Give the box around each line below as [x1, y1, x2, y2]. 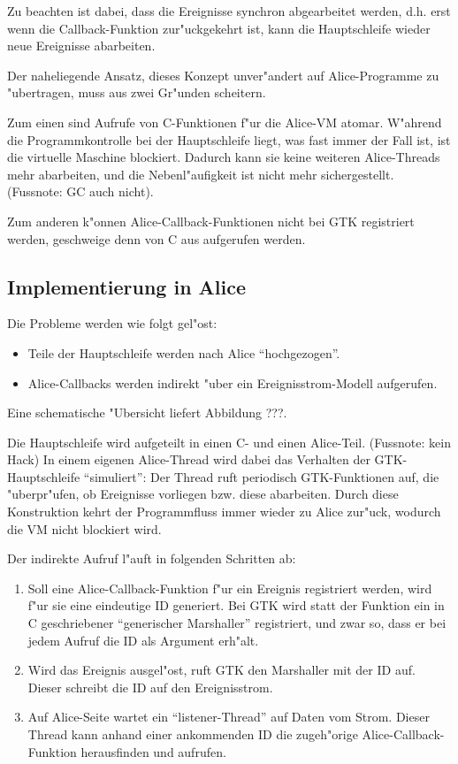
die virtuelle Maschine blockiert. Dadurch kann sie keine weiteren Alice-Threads [7, 148, 440, 166]
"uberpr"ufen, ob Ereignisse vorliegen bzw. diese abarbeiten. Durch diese [7, 485, 399, 503]
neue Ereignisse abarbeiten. [7, 36, 156, 55]
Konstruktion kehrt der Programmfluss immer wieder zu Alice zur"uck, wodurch [7, 502, 441, 521]
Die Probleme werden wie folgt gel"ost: [7, 314, 218, 332]
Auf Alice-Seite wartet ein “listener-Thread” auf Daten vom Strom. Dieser [27, 707, 430, 726]
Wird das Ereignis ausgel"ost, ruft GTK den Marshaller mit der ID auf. [27, 661, 416, 679]
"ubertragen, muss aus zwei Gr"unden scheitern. [7, 83, 266, 102]
